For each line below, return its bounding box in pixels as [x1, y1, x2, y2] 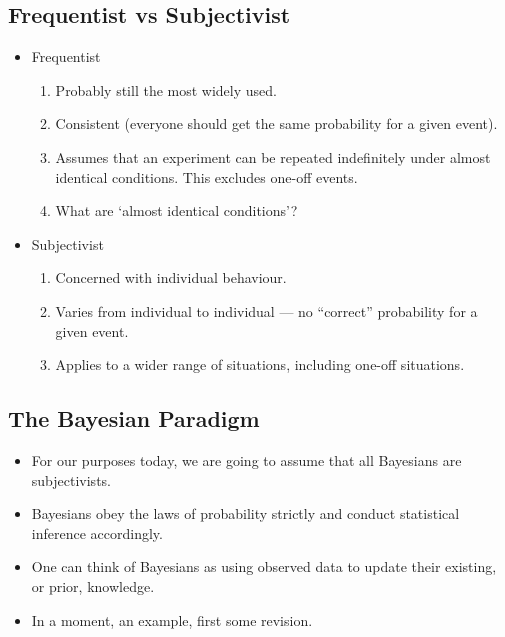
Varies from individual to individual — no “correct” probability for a [55, 300, 478, 321]
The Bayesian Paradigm [8, 403, 260, 434]
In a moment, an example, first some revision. [31, 609, 313, 630]
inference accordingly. [31, 522, 163, 543]
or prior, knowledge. [31, 575, 155, 596]
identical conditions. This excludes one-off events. [55, 166, 358, 187]
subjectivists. [31, 469, 111, 490]
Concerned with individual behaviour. [55, 267, 287, 288]
